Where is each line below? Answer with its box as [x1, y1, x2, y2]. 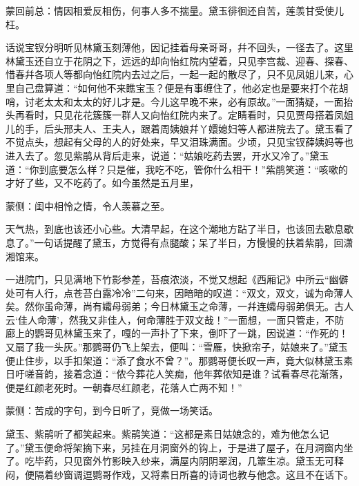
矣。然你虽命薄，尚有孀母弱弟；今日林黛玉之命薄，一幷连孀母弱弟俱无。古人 [6, 299, 353, 313]
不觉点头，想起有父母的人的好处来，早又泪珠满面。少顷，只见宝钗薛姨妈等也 [6, 135, 353, 149]
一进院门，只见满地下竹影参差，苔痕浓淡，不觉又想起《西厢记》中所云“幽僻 [6, 272, 349, 286]
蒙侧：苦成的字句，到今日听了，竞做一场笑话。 [6, 403, 218, 418]
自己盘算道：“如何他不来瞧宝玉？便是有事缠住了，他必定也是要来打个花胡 [14, 80, 349, 95]
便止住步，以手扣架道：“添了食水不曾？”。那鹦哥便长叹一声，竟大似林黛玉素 [6, 353, 353, 367]
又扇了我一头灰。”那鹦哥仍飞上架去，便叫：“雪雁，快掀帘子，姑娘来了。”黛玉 [6, 340, 348, 354]
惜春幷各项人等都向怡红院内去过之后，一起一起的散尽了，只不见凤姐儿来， [6, 67, 344, 81]
